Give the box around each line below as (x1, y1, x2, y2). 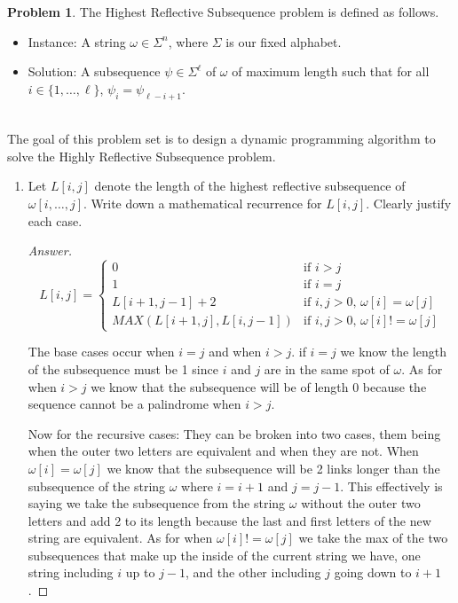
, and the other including (186, 563, 321, 582)
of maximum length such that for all (232, 62, 430, 81)
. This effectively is (340, 476, 443, 495)
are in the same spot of (264, 359, 390, 378)
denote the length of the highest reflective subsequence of (94, 176, 406, 195)
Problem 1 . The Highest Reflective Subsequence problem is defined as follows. (7, 3, 439, 20)
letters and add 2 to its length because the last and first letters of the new (28, 511, 431, 529)
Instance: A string (28, 32, 126, 51)
